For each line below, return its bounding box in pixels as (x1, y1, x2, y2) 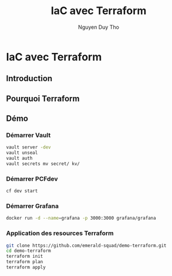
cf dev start (6, 188, 38, 194)
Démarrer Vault (6, 131, 51, 139)
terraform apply (6, 264, 46, 271)
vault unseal (6, 150, 38, 156)
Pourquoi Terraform (6, 93, 80, 103)
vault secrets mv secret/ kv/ (6, 161, 80, 167)
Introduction (6, 73, 53, 83)
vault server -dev (6, 144, 51, 150)
